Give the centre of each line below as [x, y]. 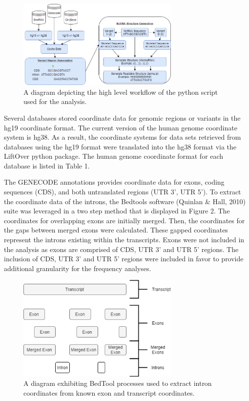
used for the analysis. [55, 101]
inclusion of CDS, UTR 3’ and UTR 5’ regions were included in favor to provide [124, 259]
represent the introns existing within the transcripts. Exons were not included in [124, 240]
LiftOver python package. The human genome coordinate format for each [114, 156]
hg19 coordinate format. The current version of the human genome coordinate [121, 127]
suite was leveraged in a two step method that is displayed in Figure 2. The [117, 211]
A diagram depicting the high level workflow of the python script [121, 92]
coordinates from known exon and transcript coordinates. [109, 392]
